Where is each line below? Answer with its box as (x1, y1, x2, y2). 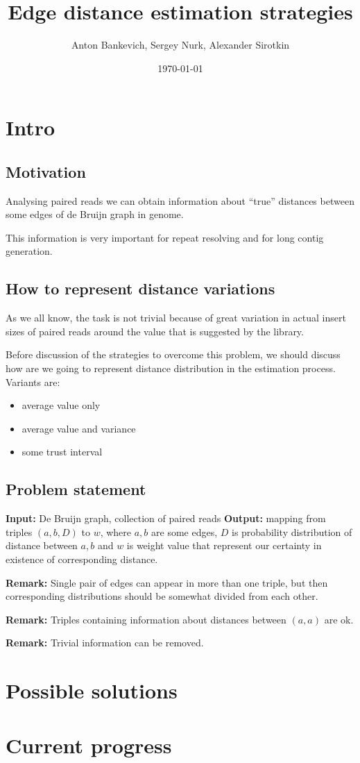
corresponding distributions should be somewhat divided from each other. (6, 589, 318, 603)
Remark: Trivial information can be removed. (6, 635, 204, 650)
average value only (22, 398, 101, 412)
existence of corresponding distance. (6, 552, 158, 567)
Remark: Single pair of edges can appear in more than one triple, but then (6, 575, 328, 589)
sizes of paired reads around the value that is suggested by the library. (6, 324, 304, 338)
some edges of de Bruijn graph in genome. (6, 207, 184, 221)
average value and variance (22, 421, 136, 435)
